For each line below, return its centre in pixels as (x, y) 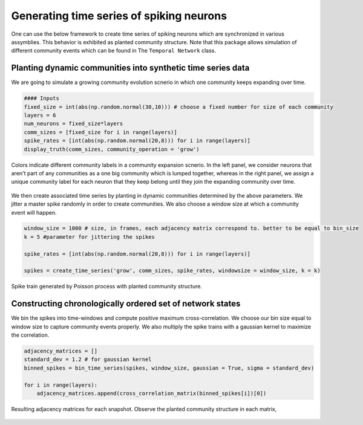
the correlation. (30, 335)
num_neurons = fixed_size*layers (74, 124)
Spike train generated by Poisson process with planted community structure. (107, 287)
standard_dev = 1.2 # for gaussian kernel (88, 359)
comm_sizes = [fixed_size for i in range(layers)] (101, 132)
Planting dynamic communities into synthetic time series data (130, 68)
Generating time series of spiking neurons (119, 16)
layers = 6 (40, 115)
